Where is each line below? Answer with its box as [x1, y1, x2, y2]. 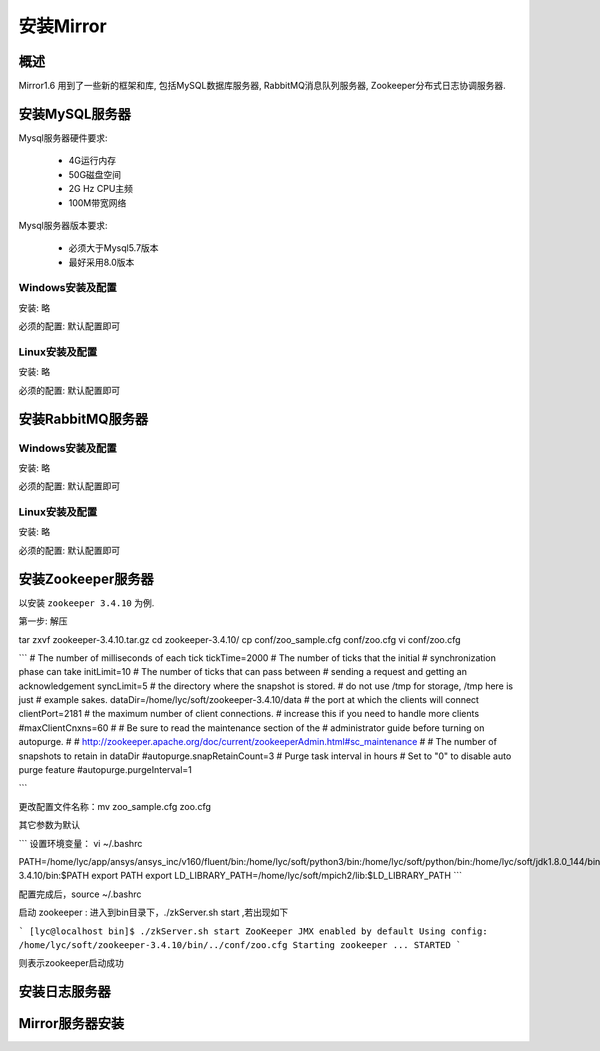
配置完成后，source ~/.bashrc [18, 888, 142, 900]
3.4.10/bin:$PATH [18, 870, 90, 882]
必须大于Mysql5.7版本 [68, 242, 159, 254]
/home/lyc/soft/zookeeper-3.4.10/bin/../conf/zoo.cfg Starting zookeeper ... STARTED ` [18, 939, 462, 950]
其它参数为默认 [18, 819, 80, 831]
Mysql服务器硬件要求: [18, 131, 108, 144]
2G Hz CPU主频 [68, 183, 134, 195]
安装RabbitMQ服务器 [18, 410, 149, 427]
